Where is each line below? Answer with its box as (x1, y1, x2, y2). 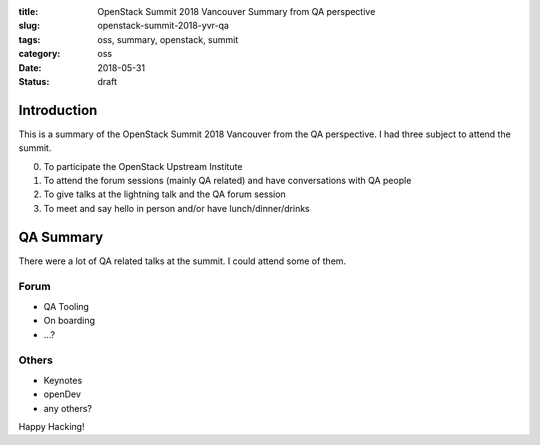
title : (18, 6, 39, 17)
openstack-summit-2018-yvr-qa (97, 20, 230, 32)
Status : (18, 75, 50, 87)
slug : (18, 20, 40, 32)
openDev (43, 388, 82, 400)
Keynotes (43, 374, 83, 386)
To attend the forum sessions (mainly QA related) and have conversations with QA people (43, 175, 412, 187)
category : (18, 48, 61, 60)
